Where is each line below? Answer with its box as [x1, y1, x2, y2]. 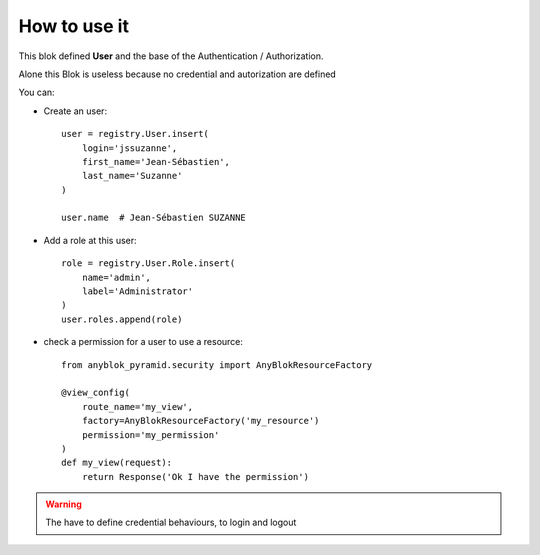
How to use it [18, 15, 130, 37]
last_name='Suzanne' [81, 170, 183, 182]
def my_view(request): [61, 457, 173, 469]
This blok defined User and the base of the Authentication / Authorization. [18, 50, 324, 62]
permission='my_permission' [81, 429, 220, 440]
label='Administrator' [81, 286, 194, 297]
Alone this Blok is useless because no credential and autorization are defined [18, 68, 337, 80]
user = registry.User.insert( [61, 128, 210, 140]
